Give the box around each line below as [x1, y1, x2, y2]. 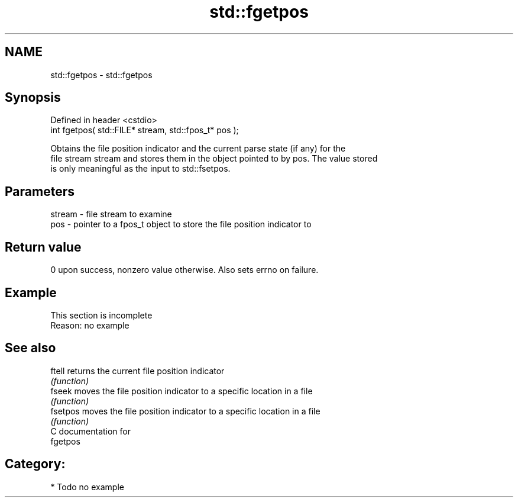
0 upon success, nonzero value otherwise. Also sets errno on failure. [50, 265, 319, 275]
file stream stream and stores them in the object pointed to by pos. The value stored [50, 153, 378, 164]
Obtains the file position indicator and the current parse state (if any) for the [50, 143, 346, 154]
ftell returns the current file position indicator [50, 365, 225, 376]
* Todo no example [50, 481, 124, 492]
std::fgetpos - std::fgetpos [50, 69, 153, 80]
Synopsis [5, 90, 61, 105]
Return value [5, 239, 82, 255]
